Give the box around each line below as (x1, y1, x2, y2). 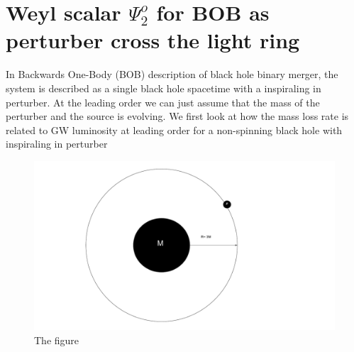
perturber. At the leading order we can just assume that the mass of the (6, 94, 320, 109)
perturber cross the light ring (6, 26, 300, 55)
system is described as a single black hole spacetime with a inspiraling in (6, 80, 321, 95)
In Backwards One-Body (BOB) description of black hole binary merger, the (6, 67, 338, 82)
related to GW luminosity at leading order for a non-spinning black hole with (6, 122, 343, 137)
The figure (34, 332, 79, 347)
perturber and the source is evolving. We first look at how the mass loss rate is (6, 109, 349, 123)
